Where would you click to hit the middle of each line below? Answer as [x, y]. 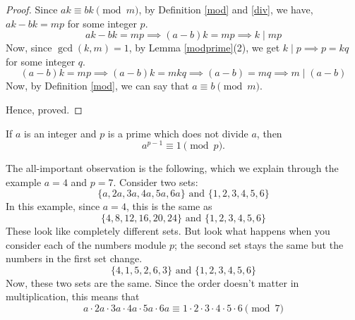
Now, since [29, 48]
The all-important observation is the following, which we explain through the [172, 168]
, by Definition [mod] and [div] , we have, [226, 9]
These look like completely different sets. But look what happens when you [168, 231]
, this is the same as [169, 206]
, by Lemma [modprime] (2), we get [204, 48]
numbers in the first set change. [74, 258]
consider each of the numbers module [86, 244]
